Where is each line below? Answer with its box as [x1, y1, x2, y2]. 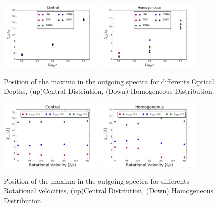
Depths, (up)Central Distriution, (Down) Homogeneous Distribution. [4, 86, 214, 96]
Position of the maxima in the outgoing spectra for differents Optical [4, 76, 214, 86]
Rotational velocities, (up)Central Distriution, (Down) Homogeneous [4, 185, 214, 196]
